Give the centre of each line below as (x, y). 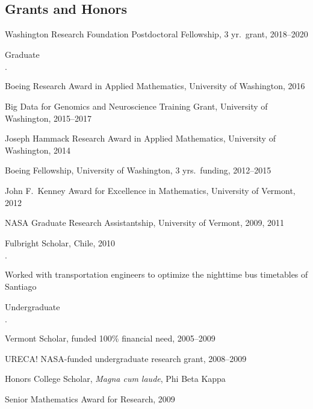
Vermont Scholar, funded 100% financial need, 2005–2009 (110, 338)
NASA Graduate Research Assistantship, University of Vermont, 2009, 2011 (145, 223)
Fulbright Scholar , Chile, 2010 (60, 242)
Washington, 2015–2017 (48, 118)
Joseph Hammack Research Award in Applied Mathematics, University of (140, 138)
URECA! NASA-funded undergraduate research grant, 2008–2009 (126, 358)
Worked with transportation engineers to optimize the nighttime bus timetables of (156, 274)
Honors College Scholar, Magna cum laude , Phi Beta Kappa (115, 379)
